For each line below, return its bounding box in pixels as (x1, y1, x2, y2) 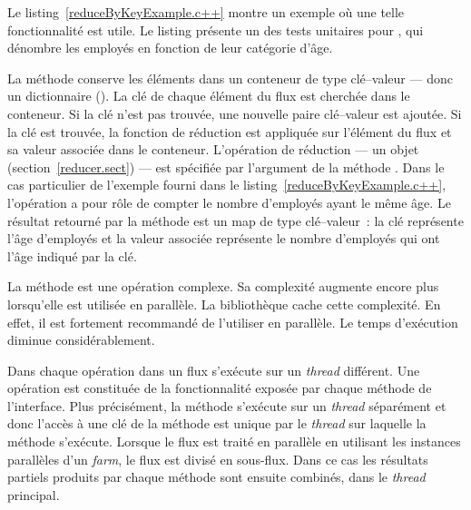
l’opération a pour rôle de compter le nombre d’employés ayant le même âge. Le (7, 192, 451, 211)
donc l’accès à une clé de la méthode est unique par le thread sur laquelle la (7, 414, 427, 433)
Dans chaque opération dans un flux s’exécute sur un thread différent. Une (7, 360, 420, 379)
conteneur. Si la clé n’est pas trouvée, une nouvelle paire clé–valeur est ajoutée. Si (7, 103, 462, 123)
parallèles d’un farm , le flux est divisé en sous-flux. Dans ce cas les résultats (7, 449, 428, 468)
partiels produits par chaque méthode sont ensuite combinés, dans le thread (7, 467, 426, 486)
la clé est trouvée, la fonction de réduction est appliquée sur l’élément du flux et (7, 122, 452, 141)
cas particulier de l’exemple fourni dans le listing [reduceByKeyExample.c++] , (7, 175, 446, 194)
